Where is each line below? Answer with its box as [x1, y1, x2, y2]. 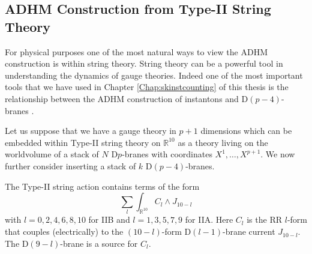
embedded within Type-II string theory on [5, 136, 161, 148]
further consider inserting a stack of [5, 159, 136, 172]
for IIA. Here [185, 213, 233, 226]
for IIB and [88, 213, 130, 226]
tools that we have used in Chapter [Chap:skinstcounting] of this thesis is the [5, 80, 289, 93]
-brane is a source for [60, 237, 138, 249]
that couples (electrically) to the [5, 225, 124, 238]
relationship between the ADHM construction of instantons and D [5, 92, 248, 104]
